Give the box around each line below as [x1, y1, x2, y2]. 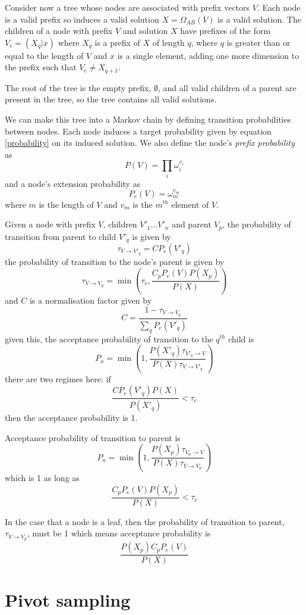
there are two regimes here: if [5, 372, 111, 385]
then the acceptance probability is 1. [5, 411, 138, 424]
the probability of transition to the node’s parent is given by [5, 255, 225, 267]
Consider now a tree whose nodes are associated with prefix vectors [5, 1, 250, 13]
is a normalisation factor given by [29, 294, 152, 307]
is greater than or [226, 36, 291, 48]
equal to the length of [5, 49, 84, 61]
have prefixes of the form [180, 24, 271, 37]
